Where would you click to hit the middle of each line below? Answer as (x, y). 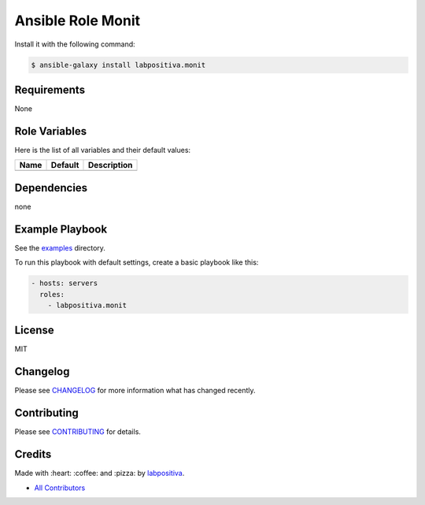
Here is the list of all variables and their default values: (103, 150)
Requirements (50, 89)
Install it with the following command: (75, 44)
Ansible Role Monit (78, 20)
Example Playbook (61, 229)
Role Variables (50, 131)
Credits (33, 454)
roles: (52, 294)
